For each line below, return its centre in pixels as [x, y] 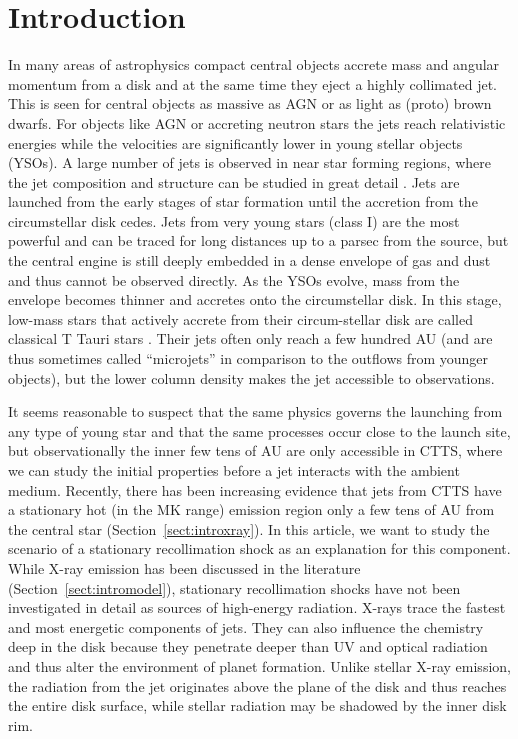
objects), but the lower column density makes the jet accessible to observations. [251, 377]
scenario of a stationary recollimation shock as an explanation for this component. [259, 548]
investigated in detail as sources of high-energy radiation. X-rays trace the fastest [257, 607]
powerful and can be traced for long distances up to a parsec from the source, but [258, 240]
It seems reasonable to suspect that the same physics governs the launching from [255, 411]
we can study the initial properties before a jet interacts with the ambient [234, 470]
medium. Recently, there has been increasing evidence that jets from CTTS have [255, 489]
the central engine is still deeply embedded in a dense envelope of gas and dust [249, 260]
